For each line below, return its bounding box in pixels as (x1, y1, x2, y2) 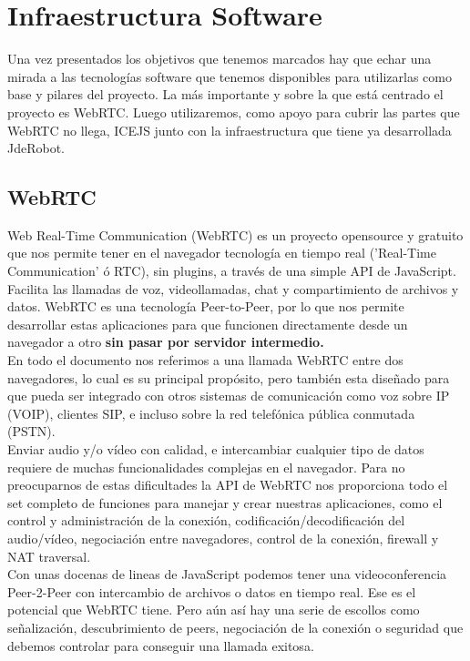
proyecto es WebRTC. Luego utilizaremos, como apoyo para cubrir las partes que (7, 102, 460, 121)
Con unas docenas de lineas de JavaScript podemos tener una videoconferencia (7, 564, 447, 584)
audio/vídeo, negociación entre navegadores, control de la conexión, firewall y (7, 528, 439, 547)
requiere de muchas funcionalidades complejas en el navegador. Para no (7, 457, 405, 476)
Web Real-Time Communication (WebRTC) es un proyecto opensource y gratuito (7, 225, 464, 244)
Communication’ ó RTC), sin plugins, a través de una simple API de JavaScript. (7, 261, 456, 280)
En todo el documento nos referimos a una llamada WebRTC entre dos (7, 351, 404, 370)
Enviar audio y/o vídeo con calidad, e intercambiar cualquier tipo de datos (7, 440, 424, 459)
